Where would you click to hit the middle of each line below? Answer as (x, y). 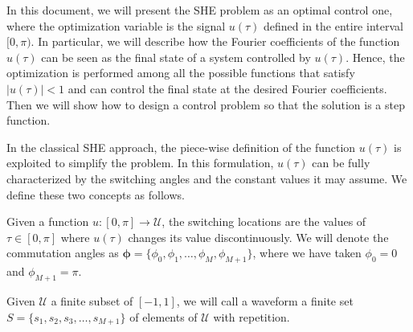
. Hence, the (375, 57)
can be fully (341, 163)
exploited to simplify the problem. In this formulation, (140, 163)
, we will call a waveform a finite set (265, 300)
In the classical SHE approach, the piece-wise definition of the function (181, 147)
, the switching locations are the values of (264, 221)
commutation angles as (63, 253)
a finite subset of (92, 300)
